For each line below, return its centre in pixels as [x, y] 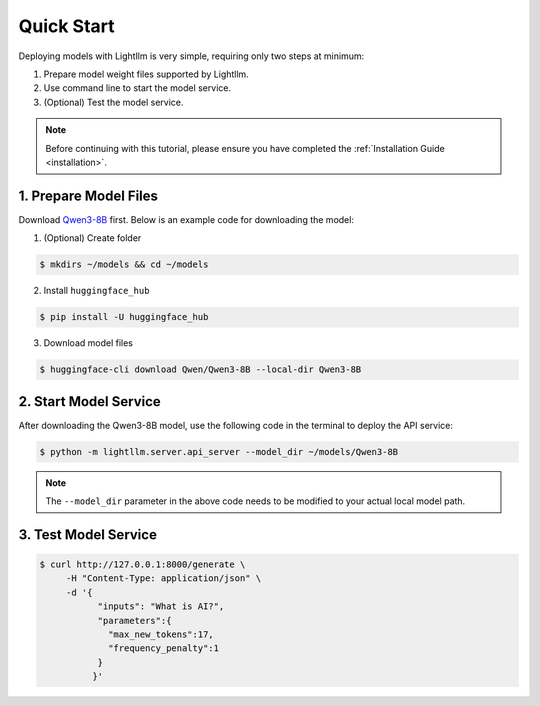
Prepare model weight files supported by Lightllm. [146, 74]
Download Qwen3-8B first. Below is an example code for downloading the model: [186, 219]
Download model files [88, 343]
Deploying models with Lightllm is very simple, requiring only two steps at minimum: [191, 56]
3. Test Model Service [87, 534]
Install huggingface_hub [96, 291]
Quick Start [66, 26]
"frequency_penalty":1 [164, 648]
